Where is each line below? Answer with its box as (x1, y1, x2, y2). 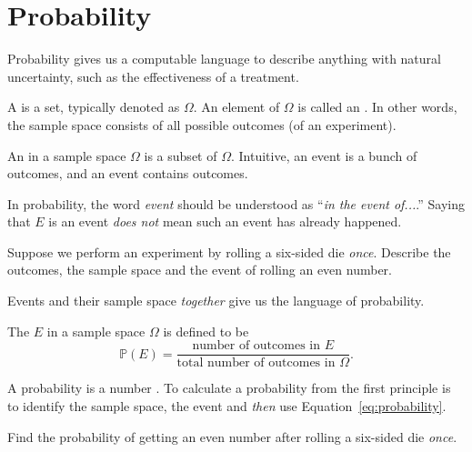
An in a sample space (7, 146, 126, 165)
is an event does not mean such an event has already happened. (48, 212, 402, 231)
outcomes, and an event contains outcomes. (7, 164, 248, 183)
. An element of (193, 97, 280, 116)
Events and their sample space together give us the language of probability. (7, 291, 425, 310)
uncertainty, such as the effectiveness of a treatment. (7, 66, 299, 85)
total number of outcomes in (176, 357, 336, 370)
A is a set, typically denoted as (7, 97, 180, 116)
